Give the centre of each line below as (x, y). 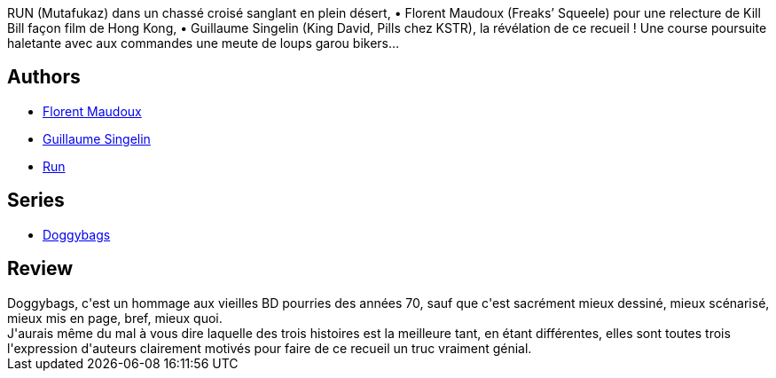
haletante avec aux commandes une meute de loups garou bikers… (204, 43)
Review (40, 269)
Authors (44, 77)
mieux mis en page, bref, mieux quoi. (115, 318)
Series (36, 201)
